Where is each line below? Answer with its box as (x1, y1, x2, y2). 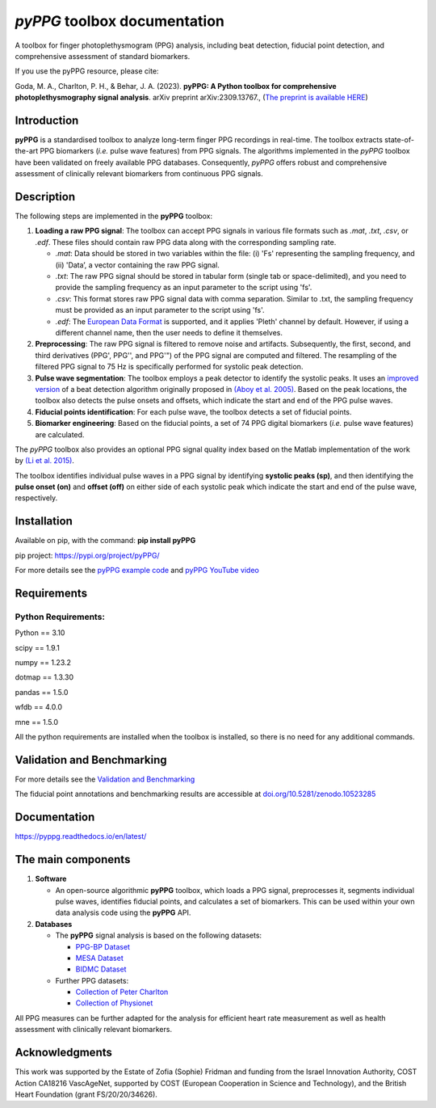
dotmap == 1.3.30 (15, 672, 74, 682)
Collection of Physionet (75, 998, 153, 1008)
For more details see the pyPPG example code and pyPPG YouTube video (15, 566, 260, 575)
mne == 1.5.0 (15, 717, 59, 727)
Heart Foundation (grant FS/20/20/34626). (15, 1089, 157, 1099)
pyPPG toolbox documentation (15, 12, 225, 30)
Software (35, 874, 67, 884)
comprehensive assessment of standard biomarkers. (15, 51, 191, 61)
